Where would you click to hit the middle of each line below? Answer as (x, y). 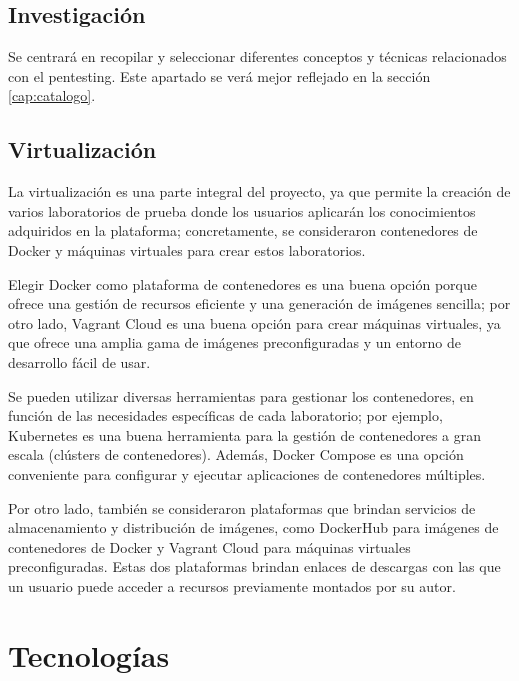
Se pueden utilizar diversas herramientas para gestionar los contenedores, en (241, 395)
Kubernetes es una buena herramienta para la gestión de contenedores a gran (245, 434)
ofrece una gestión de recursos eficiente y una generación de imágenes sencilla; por (259, 303)
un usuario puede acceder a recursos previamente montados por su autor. (232, 585)
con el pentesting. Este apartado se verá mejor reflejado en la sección (219, 75)
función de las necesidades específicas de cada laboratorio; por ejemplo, (225, 415)
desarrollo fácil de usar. (79, 361)
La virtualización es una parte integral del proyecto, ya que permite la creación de (259, 191)
